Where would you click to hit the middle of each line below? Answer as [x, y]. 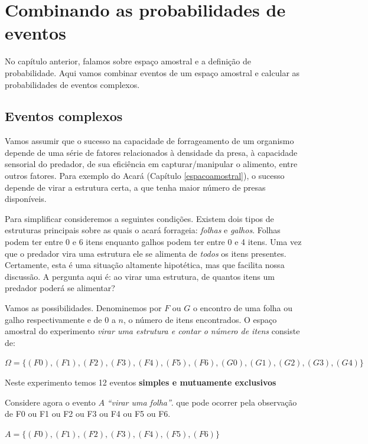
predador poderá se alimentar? [60, 288]
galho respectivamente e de [53, 319]
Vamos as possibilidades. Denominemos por [83, 308]
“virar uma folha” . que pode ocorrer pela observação [202, 402]
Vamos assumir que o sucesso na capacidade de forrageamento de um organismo [149, 141]
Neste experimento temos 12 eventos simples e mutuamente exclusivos [141, 382]
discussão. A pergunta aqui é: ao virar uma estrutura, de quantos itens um [140, 276]
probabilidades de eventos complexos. [72, 84]
